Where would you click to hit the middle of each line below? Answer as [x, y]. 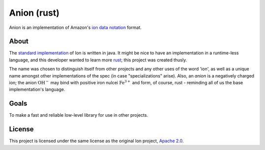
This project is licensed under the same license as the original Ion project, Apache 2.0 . [96, 141]
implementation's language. [37, 89]
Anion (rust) [34, 13]
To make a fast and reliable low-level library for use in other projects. [79, 115]
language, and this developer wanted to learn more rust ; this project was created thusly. [98, 60]
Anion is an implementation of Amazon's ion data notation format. [75, 27]
